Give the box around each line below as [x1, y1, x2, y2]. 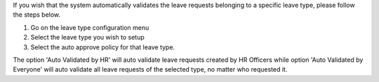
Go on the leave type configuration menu [30, 23, 149, 31]
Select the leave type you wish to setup [30, 33, 145, 42]
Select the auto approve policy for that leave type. [30, 42, 175, 51]
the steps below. [13, 10, 61, 19]
